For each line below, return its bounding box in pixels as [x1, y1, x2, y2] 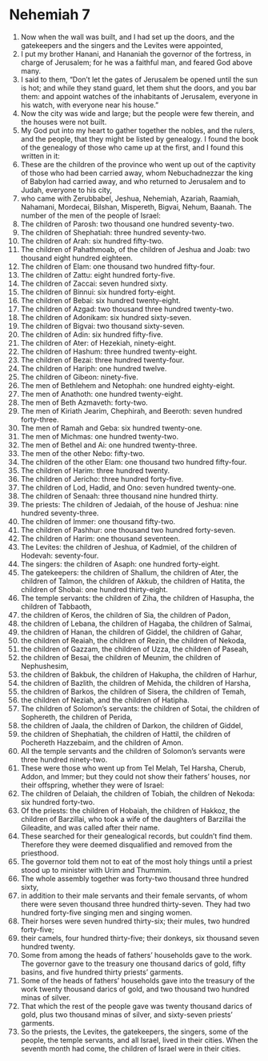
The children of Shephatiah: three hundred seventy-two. [20, 227, 206, 237]
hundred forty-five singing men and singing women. [20, 907, 193, 917]
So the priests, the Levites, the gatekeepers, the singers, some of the [20, 1027, 249, 1036]
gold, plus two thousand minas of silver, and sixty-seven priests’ [20, 1010, 233, 1019]
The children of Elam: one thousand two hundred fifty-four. [20, 262, 215, 271]
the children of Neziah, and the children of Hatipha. [20, 695, 190, 705]
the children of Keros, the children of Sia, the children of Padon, [20, 610, 231, 619]
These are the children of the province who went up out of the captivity [20, 159, 256, 169]
